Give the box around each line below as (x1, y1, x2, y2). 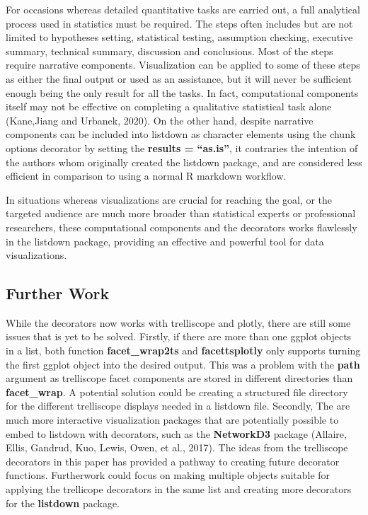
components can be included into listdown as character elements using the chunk (6, 127, 356, 141)
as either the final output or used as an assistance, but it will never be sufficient (6, 71, 352, 86)
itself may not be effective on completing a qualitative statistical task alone (6, 99, 332, 114)
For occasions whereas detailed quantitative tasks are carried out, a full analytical (6, 2, 360, 16)
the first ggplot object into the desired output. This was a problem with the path (6, 357, 360, 371)
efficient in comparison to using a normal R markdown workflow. (6, 168, 287, 183)
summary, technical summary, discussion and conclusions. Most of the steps (6, 43, 333, 58)
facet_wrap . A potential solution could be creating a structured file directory (6, 384, 348, 399)
